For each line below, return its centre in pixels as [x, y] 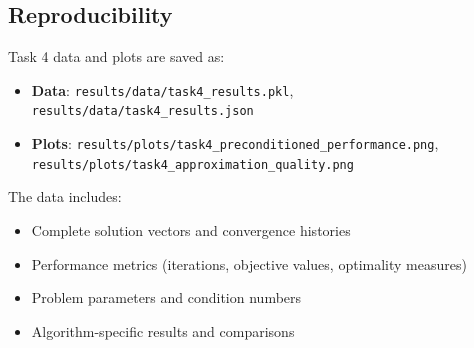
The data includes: [65, 196]
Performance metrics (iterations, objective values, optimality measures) [249, 263]
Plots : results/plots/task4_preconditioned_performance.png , [235, 143]
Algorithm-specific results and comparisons [163, 330]
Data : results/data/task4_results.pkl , [162, 89]
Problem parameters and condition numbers [166, 297]
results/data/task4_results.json [142, 111]
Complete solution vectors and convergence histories [191, 230]
